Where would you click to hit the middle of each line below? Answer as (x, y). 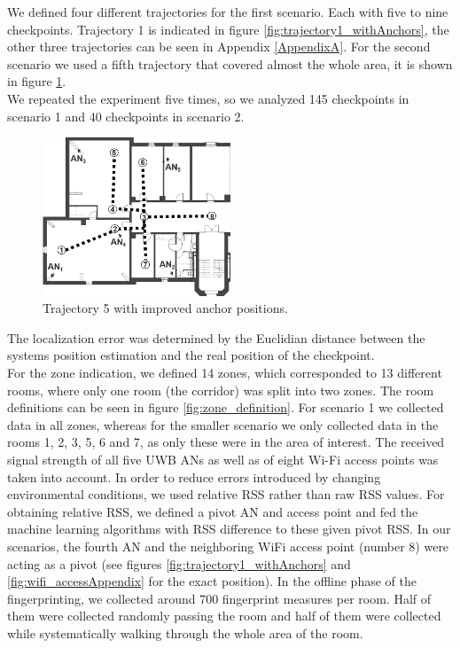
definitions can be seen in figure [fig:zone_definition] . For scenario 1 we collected (226, 407)
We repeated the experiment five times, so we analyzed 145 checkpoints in (208, 98)
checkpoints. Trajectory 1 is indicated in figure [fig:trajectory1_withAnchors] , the (228, 29)
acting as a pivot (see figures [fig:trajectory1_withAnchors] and (179, 563)
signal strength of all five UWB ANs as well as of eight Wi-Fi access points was (223, 459)
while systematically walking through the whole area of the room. (185, 632)
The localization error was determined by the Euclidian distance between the (216, 337)
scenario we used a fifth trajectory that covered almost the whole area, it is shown (230, 63)
